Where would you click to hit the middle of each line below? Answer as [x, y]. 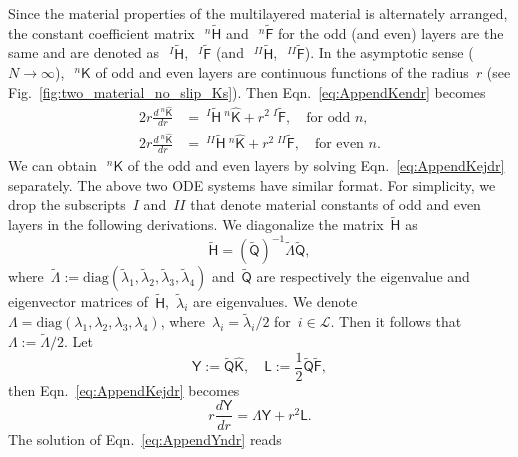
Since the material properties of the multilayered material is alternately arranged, [258, 13]
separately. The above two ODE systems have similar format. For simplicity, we [252, 184]
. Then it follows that [396, 321]
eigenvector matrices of [78, 301]
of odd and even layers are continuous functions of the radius [282, 72]
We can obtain [52, 165]
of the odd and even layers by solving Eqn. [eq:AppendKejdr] [316, 165]
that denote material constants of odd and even [335, 204]
